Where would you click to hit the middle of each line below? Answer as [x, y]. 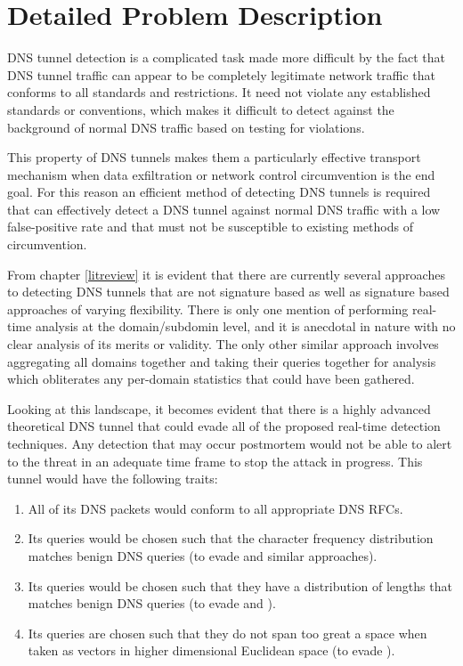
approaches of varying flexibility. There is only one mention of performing [208, 309]
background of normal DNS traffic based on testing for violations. [186, 127]
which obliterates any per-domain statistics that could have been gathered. [211, 379]
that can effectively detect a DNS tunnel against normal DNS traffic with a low [224, 209]
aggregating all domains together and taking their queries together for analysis [222, 361]
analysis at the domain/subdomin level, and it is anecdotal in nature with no [245, 326]
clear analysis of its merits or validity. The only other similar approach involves [223, 344]
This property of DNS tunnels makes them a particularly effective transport [214, 157]
